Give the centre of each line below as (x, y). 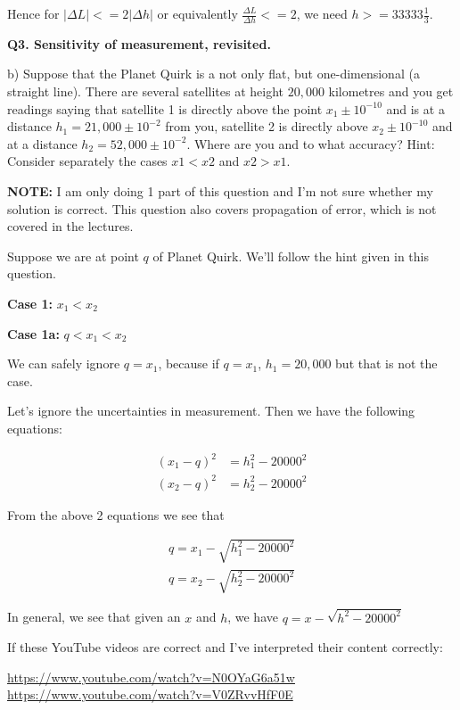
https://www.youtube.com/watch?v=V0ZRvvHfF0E (150, 694)
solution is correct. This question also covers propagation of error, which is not (222, 208)
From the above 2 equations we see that (116, 514)
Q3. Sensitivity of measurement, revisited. (139, 43)
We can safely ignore (64, 363)
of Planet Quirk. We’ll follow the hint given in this (291, 256)
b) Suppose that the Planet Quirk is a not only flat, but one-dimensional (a (214, 74)
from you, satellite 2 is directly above (267, 126)
